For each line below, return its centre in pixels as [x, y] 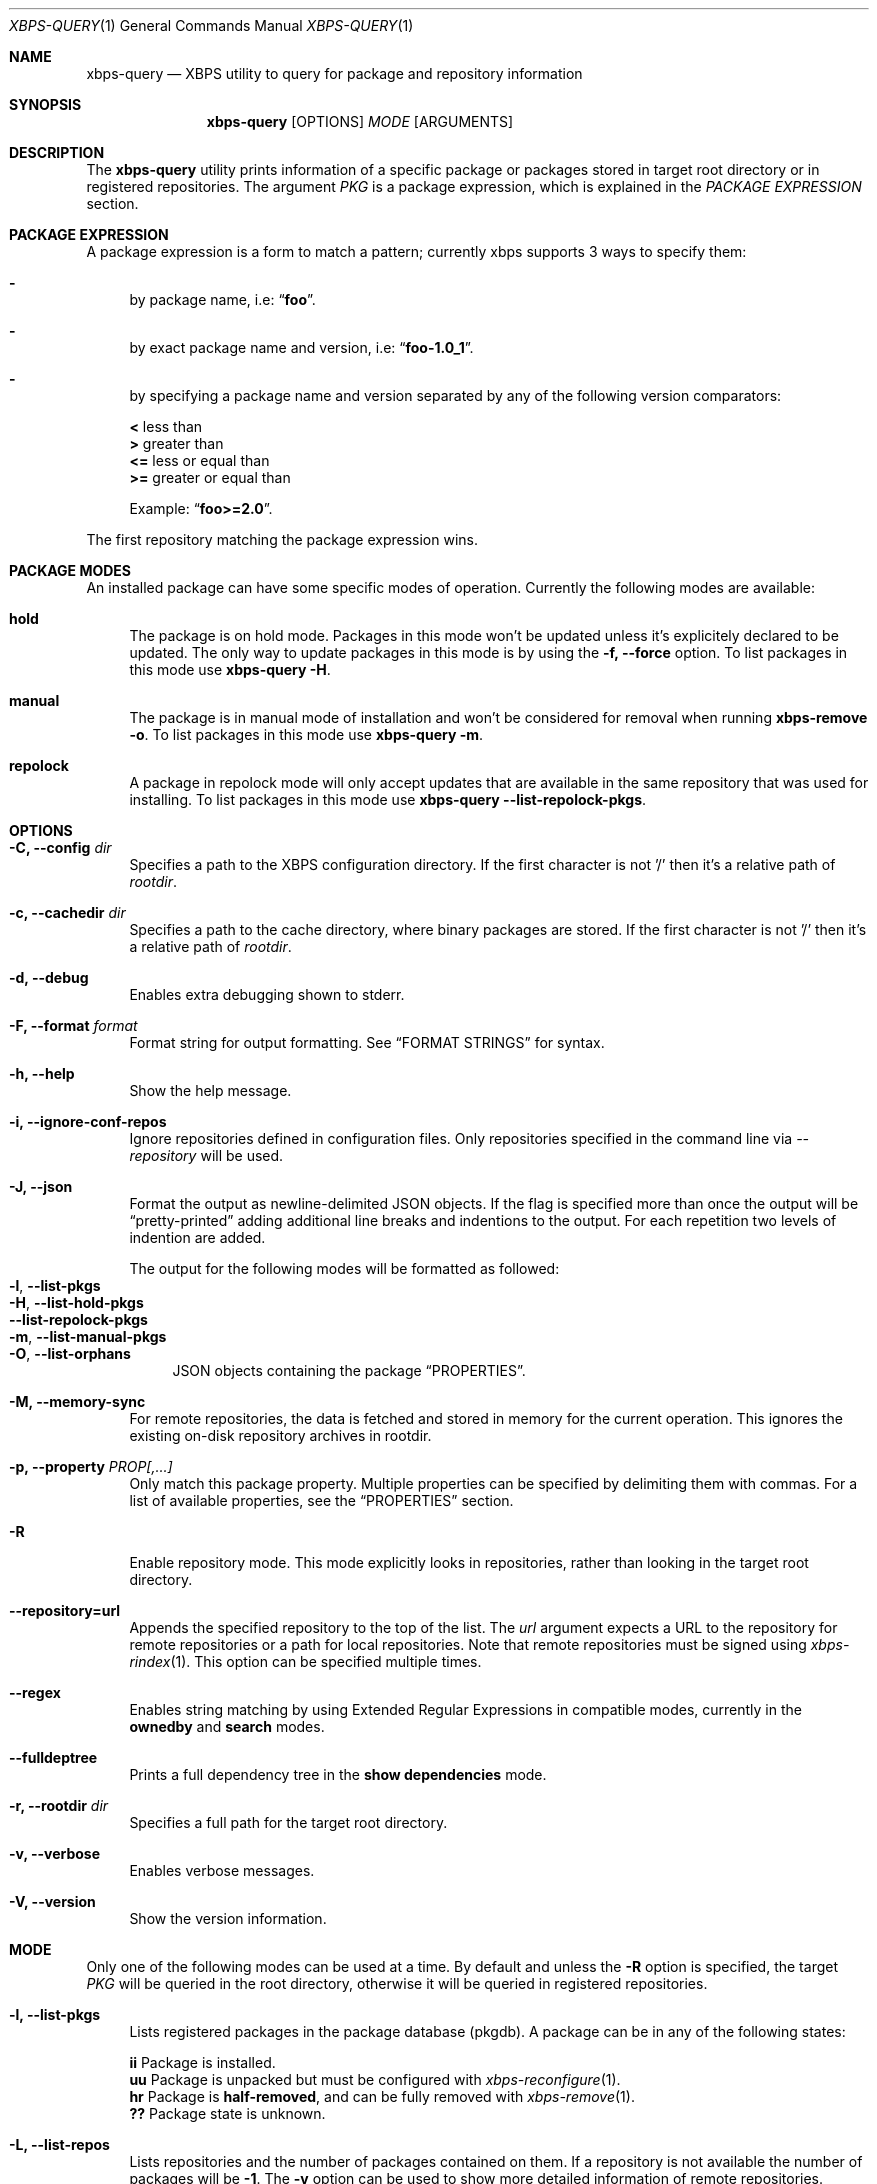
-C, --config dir [60, 847]
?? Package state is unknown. [227, 2113]
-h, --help [42, 1073]
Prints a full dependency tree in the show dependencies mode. [338, 1774]
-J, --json [41, 1186]
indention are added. [197, 1237]
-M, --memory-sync [77, 1401]
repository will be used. [206, 1155]
